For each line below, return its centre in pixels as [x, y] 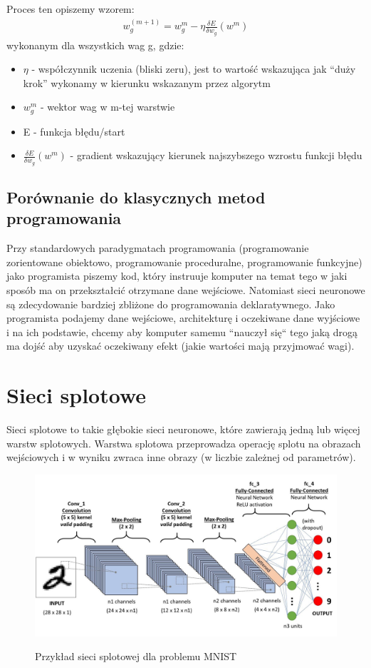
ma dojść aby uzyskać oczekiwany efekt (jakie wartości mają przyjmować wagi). [181, 346]
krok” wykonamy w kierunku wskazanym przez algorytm [147, 82]
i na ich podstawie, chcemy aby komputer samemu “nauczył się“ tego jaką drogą [182, 332]
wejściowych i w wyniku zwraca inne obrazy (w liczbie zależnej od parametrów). [181, 457]
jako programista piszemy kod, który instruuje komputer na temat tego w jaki [177, 276]
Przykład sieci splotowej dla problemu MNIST [136, 656]
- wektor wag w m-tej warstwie [108, 107]
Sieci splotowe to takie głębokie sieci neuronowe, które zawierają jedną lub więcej [183, 429]
